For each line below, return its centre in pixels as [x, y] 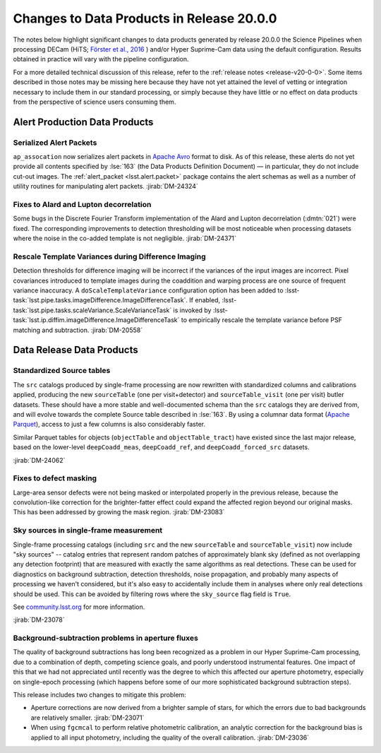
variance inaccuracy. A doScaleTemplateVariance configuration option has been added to [148, 290]
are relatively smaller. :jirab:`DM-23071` [87, 718]
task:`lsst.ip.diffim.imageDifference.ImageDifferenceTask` [96, 320]
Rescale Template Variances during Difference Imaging [109, 256]
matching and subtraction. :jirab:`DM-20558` [78, 330]
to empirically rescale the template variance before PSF [261, 320]
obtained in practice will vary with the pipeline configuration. [101, 59]
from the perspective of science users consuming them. [95, 102]
